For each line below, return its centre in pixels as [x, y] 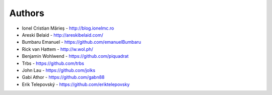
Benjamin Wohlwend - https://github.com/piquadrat [75, 56]
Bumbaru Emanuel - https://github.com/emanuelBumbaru [81, 42]
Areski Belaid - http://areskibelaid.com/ [62, 35]
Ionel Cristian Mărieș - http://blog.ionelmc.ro [68, 28]
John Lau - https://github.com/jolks [59, 70]
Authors [27, 13]
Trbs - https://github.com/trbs [53, 63]
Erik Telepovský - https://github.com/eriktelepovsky [76, 84]
